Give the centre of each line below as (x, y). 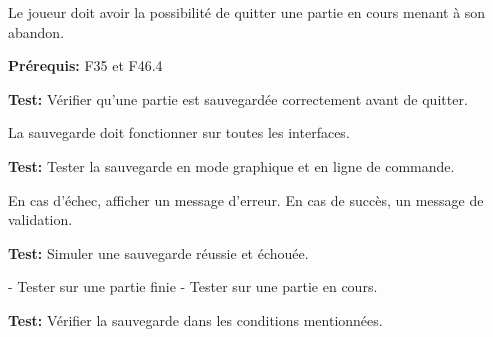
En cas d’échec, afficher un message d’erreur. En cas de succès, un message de (246, 199)
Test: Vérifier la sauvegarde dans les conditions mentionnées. (195, 319)
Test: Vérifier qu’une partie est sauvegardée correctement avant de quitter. (238, 98)
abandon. (36, 31)
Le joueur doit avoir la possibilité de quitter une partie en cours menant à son (247, 12)
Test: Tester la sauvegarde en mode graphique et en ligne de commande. (231, 165)
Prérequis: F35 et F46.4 (85, 65)
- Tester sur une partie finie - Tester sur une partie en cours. (193, 286)
